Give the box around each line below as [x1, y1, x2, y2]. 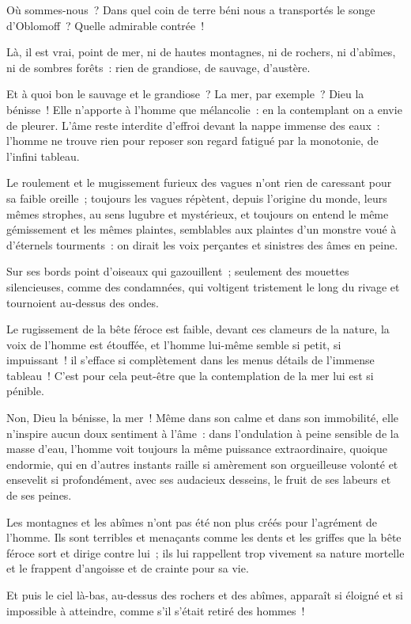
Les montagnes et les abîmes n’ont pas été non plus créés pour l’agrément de [6, 513, 377, 530]
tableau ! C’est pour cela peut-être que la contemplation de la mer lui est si [6, 367, 374, 383]
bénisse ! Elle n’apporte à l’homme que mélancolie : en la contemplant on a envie [6, 101, 402, 117]
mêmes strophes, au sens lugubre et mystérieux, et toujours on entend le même [6, 205, 389, 222]
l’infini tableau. [6, 147, 80, 164]
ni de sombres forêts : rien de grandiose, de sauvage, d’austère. [6, 59, 311, 75]
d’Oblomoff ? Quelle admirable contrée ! [6, 17, 205, 33]
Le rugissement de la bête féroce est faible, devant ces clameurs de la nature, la [6, 321, 390, 337]
